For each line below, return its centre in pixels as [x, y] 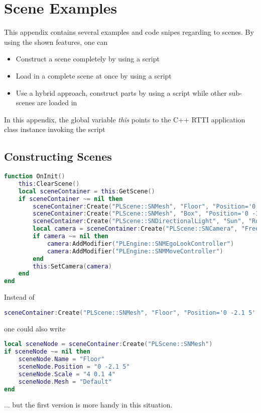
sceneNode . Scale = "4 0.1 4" [67, 374]
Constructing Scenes [58, 156]
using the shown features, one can [56, 42]
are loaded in [57, 102]
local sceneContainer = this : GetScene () [87, 191]
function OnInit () [35, 177]
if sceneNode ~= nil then [47, 352]
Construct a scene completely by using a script [88, 59]
